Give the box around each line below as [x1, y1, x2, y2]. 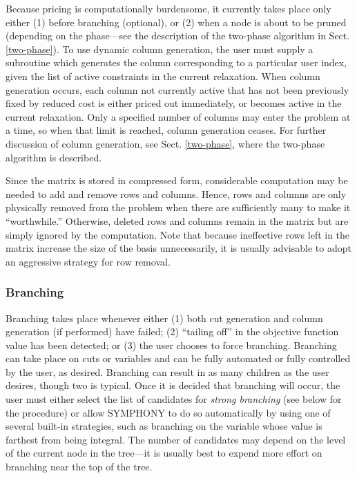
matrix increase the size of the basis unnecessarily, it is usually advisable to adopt [6, 241, 351, 255]
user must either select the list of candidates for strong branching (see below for [6, 392, 342, 406]
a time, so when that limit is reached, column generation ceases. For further [6, 123, 327, 137]
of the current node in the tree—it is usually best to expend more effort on [6, 446, 322, 460]
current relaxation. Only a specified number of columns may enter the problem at [6, 109, 351, 123]
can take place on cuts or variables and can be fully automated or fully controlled [6, 351, 351, 366]
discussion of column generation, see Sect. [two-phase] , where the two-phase [6, 136, 325, 150]
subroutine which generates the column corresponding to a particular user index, [6, 55, 347, 70]
